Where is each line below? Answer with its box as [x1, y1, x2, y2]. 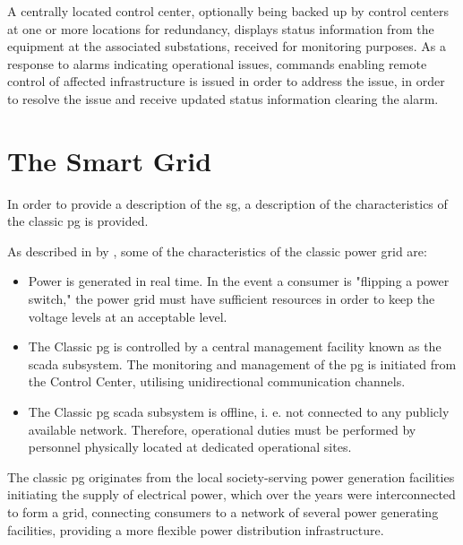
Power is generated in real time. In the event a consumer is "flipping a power [28, 272, 450, 290]
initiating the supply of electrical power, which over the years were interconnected [7, 485, 456, 504]
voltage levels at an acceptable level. [28, 307, 227, 325]
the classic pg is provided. [7, 212, 149, 230]
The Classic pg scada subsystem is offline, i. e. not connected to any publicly [28, 402, 450, 421]
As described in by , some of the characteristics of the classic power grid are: [7, 241, 427, 260]
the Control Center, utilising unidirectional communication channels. [28, 372, 406, 391]
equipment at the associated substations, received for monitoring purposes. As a [7, 37, 446, 56]
